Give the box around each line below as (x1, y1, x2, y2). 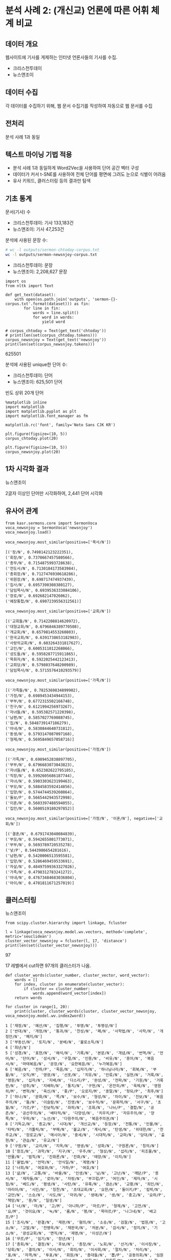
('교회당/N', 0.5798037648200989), (5, 662, 78, 667)
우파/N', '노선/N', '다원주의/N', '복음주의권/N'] (22, 1116, 119, 1121)
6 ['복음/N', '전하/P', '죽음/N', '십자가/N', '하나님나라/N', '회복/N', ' (5, 1067, 154, 1072)
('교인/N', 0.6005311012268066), (5, 646, 75, 651)
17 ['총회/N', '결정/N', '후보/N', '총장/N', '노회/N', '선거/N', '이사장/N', (5, 1242, 161, 1247)
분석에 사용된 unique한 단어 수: (5, 361, 68, 368)
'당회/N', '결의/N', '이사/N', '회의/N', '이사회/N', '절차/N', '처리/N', (5, 1247, 152, 1252)
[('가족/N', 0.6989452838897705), (5, 757, 77, 762)
